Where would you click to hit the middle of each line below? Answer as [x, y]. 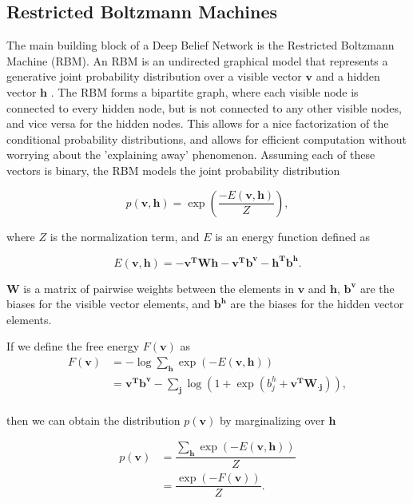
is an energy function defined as [293, 236]
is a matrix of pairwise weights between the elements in [159, 288]
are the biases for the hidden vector [317, 304]
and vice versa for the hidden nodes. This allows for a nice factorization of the [198, 123]
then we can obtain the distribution [93, 420]
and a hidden [348, 76]
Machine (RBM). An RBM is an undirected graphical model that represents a [197, 60]
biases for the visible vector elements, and [109, 304]
